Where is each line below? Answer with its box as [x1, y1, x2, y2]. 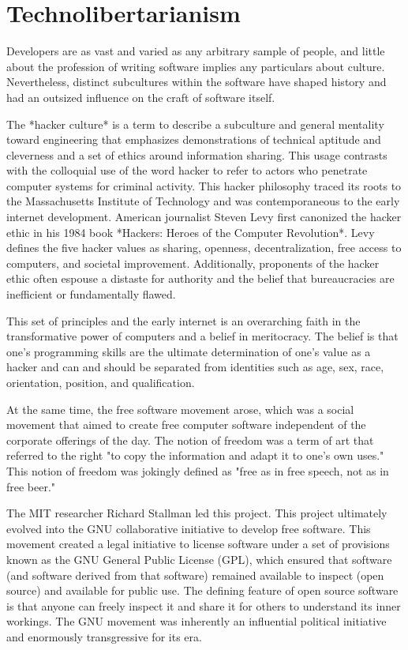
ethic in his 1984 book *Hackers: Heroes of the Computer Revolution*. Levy [6, 224, 375, 240]
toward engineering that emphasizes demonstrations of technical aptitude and [6, 131, 381, 148]
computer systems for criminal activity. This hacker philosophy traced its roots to [6, 177, 402, 193]
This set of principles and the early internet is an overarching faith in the [6, 312, 361, 329]
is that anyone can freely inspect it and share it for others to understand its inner [6, 597, 401, 614]
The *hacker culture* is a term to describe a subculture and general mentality [6, 115, 384, 132]
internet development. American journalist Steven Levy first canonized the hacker [6, 209, 402, 225]
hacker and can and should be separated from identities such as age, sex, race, [6, 359, 384, 375]
